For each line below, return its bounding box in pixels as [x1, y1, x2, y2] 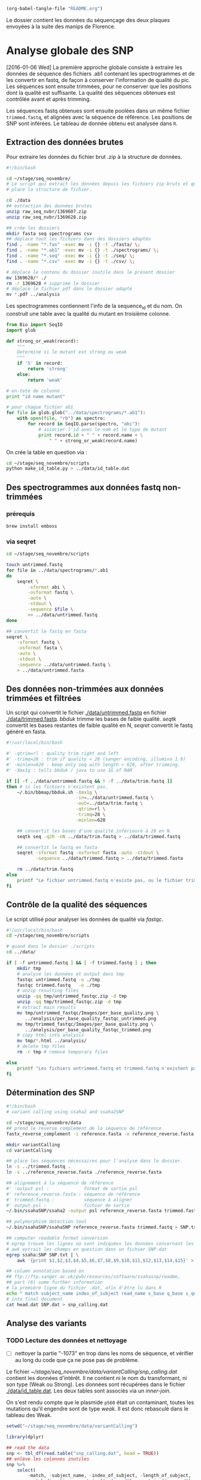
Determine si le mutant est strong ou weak [17, 349, 127, 355]
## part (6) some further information [6, 1279, 103, 1285]
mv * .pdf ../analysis [6, 291, 60, 298]
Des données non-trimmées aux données [6, 684, 164, 694]
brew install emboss [6, 523, 58, 529]
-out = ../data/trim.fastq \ [75, 801, 144, 807]
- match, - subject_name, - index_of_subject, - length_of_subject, [28, 1473, 191, 1479]
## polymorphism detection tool [6, 1219, 87, 1225]
